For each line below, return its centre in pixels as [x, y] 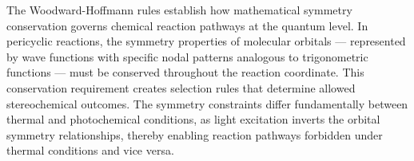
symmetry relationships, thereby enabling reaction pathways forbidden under [195, 134]
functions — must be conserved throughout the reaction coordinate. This [185, 72]
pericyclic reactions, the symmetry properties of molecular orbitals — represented [206, 41]
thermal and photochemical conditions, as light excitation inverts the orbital [193, 119]
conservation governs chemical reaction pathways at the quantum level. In [187, 25]
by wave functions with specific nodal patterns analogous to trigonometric [187, 56]
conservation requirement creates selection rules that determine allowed [181, 87]
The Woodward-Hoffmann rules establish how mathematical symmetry [179, 10]
